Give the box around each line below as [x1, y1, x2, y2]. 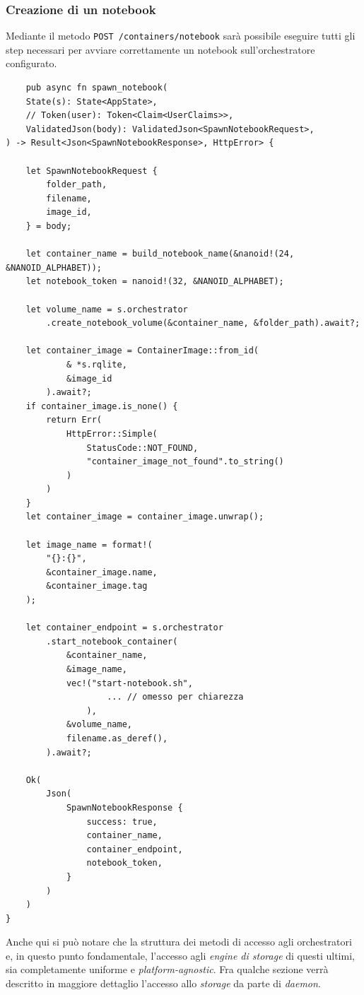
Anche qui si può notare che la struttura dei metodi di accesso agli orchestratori [6, 934, 352, 949]
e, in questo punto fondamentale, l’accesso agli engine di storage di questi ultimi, [6, 948, 355, 962]
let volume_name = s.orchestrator [25, 304, 188, 314]
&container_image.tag [46, 581, 148, 591]
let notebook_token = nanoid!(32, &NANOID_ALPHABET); [25, 276, 284, 287]
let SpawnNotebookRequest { [25, 165, 158, 176]
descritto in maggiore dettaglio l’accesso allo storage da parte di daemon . [6, 976, 321, 991]
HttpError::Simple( [66, 428, 158, 439]
